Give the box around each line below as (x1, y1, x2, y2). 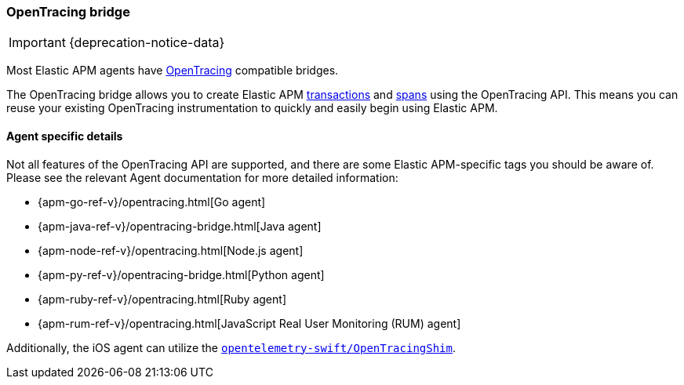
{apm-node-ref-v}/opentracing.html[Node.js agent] (38, 243, 304, 257)
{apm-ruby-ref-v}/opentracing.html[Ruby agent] (38, 292, 286, 306)
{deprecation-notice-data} (68, 35, 225, 51)
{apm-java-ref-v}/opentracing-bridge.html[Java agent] (38, 219, 322, 233)
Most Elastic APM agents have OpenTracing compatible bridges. (6, 64, 339, 78)
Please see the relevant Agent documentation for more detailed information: (6, 170, 398, 184)
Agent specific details (6, 129, 123, 143)
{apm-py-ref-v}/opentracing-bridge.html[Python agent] (38, 267, 325, 281)
